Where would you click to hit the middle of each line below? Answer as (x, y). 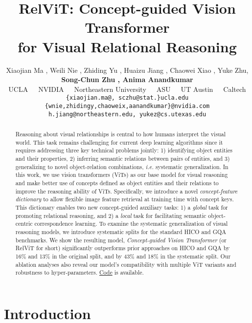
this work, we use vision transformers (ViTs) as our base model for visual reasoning (122, 175)
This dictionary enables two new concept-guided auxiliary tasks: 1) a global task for (122, 207)
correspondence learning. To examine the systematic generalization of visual (131, 224)
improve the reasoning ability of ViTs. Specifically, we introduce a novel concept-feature (126, 191)
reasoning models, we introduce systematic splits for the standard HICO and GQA (121, 231)
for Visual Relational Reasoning (127, 46)
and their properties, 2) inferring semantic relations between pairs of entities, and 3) (123, 159)
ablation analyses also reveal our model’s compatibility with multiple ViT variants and (126, 264)
